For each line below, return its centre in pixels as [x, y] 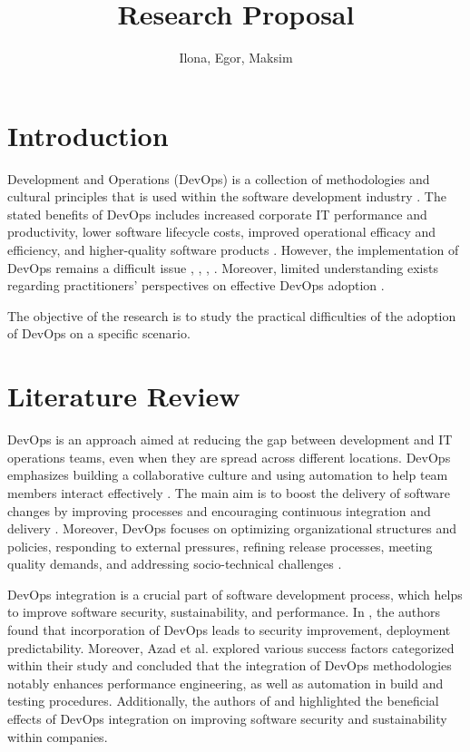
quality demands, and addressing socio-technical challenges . [175, 564]
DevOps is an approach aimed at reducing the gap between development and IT [230, 439]
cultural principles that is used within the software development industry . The [227, 196]
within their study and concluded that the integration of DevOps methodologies [230, 665]
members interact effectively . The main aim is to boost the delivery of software [229, 492]
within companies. [58, 736]
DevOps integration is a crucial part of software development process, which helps [235, 594]
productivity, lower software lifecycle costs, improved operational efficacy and [222, 232]
